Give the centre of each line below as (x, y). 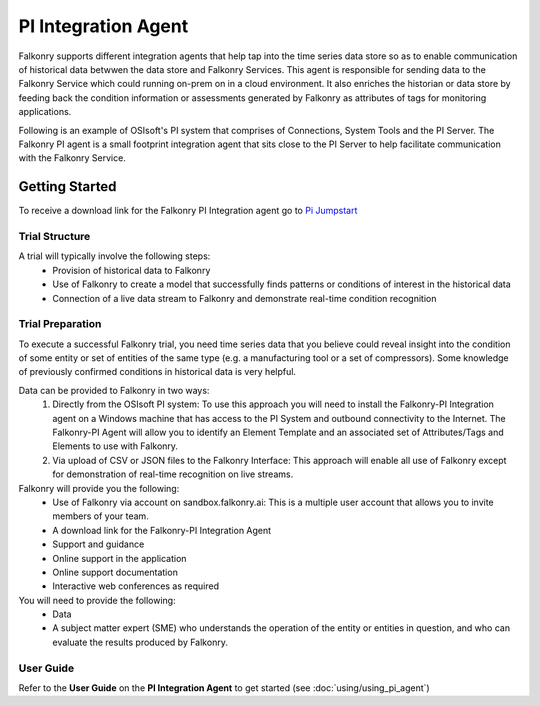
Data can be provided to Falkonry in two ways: (114, 390)
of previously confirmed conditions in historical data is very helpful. (157, 372)
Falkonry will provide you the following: (99, 488)
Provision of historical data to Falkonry (131, 270)
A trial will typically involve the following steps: (114, 256)
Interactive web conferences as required (136, 586)
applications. (45, 112)
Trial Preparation (60, 324)
